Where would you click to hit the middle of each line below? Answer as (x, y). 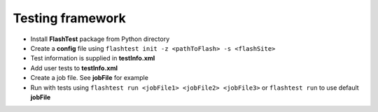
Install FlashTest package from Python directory (100, 39)
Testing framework (69, 18)
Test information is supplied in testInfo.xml (93, 58)
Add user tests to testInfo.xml (74, 68)
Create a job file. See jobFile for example (89, 78)
